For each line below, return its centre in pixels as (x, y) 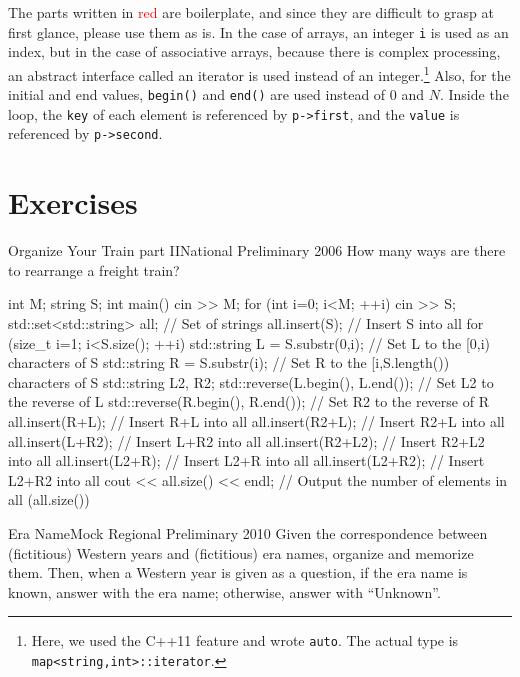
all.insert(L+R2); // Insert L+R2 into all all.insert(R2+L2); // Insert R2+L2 (246, 440)
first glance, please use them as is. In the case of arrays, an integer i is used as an (258, 31)
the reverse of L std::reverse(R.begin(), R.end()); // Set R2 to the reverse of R (248, 401)
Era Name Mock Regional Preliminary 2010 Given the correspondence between (248, 532)
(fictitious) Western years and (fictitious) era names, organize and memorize (241, 552)
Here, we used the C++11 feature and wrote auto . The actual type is (245, 640)
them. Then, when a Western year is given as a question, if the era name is (238, 572)
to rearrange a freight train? (94, 269)
